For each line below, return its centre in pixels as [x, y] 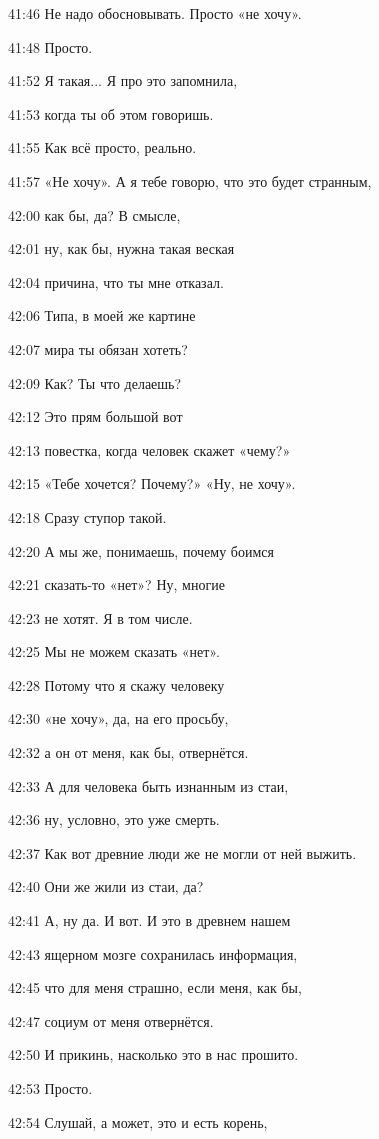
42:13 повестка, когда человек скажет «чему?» [149, 449]
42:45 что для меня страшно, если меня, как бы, [155, 987]
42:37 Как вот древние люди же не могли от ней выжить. [182, 852]
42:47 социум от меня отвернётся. [111, 1020]
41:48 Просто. [50, 46]
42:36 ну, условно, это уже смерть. [114, 819]
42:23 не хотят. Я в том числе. [100, 617]
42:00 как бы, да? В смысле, [94, 214]
